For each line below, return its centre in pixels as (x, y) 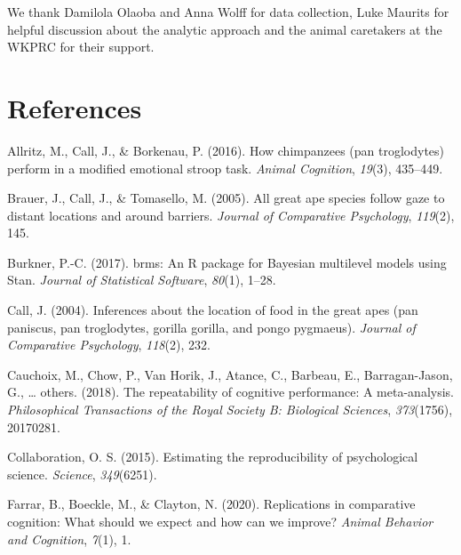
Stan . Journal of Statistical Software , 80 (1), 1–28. (142, 280)
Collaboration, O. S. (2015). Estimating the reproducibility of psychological (213, 457)
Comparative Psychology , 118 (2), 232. (109, 345)
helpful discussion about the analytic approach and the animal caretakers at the (225, 29)
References (75, 107)
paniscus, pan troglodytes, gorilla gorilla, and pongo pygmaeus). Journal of (211, 327)
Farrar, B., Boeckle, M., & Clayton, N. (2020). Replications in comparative (211, 504)
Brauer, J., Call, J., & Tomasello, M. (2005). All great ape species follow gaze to (226, 198)
